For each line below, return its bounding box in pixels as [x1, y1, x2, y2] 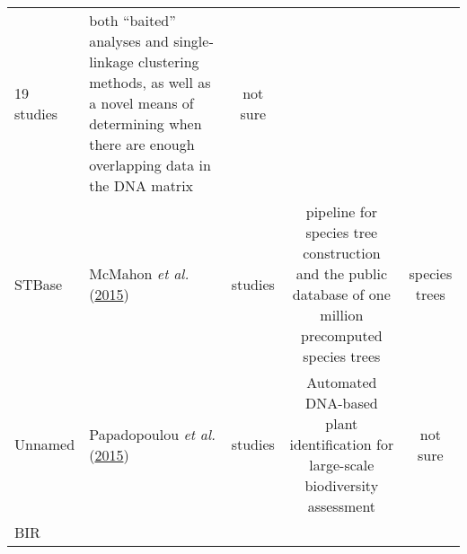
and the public [295, 263, 388, 284]
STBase [14, 273, 63, 295]
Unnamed [14, 434, 75, 454]
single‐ [173, 31, 214, 51]
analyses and [89, 31, 169, 51]
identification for [289, 434, 394, 454]
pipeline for [305, 201, 377, 222]
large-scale [309, 454, 374, 475]
